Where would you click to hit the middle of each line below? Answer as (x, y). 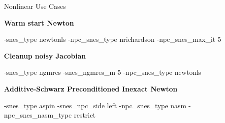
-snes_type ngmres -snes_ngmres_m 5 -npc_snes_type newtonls (103, 72)
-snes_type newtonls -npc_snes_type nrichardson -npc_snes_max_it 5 (112, 39)
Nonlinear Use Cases (35, 6)
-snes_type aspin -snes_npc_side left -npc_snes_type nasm (95, 105)
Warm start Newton (39, 22)
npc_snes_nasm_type (38, 115)
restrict (85, 115)
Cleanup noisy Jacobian (45, 55)
